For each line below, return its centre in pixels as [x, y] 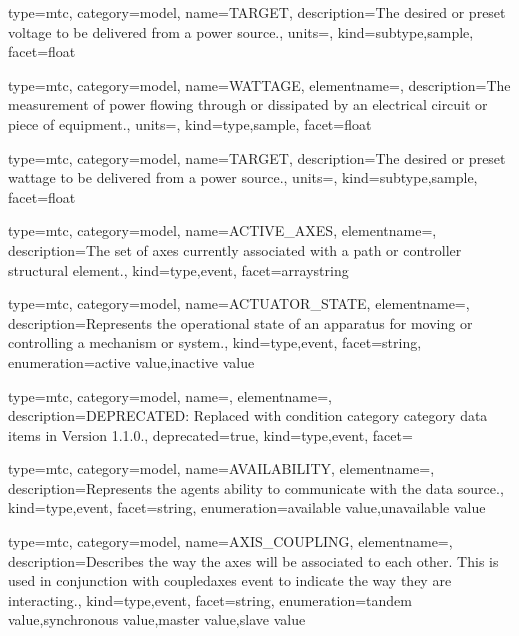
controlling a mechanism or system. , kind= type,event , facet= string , [215, 342]
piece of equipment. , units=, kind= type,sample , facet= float [190, 123]
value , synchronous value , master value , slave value [157, 619]
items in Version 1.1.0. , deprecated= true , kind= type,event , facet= [210, 434]
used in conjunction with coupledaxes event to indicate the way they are [230, 580]
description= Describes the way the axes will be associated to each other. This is [253, 560]
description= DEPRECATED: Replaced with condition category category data [248, 415]
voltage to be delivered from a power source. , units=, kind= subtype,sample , [241, 31]
